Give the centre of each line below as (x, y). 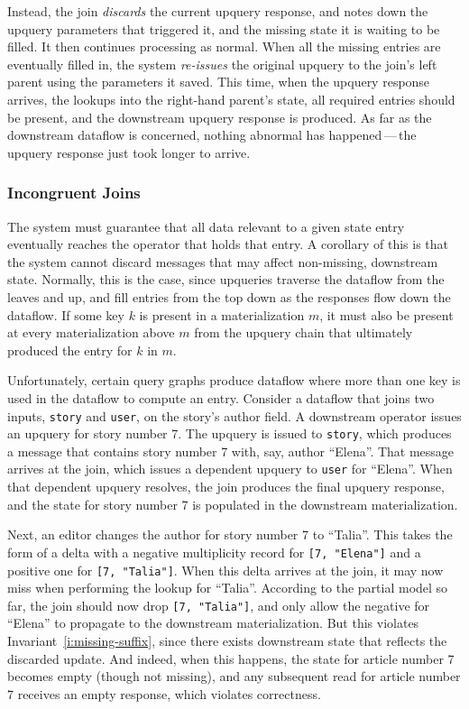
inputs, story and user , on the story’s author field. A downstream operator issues (234, 415)
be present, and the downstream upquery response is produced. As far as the (220, 117)
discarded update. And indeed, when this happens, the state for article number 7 (231, 658)
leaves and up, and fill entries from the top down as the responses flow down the (229, 296)
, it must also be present (386, 314)
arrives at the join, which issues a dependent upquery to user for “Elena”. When (230, 469)
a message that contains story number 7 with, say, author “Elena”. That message (231, 451)
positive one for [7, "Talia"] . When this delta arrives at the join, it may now (225, 570)
